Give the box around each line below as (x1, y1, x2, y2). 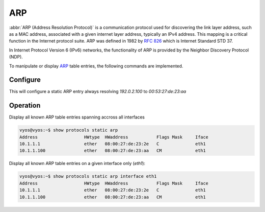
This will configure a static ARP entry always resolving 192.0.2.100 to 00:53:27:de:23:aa (9, 89, 186, 94)
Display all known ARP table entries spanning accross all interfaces (9, 114, 145, 120)
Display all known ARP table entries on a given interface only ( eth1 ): (9, 161, 146, 166)
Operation (9, 101, 41, 110)
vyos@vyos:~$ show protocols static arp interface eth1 (19, 174, 157, 179)
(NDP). (9, 54, 23, 60)
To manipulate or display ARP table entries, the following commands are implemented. (9, 63, 184, 69)
